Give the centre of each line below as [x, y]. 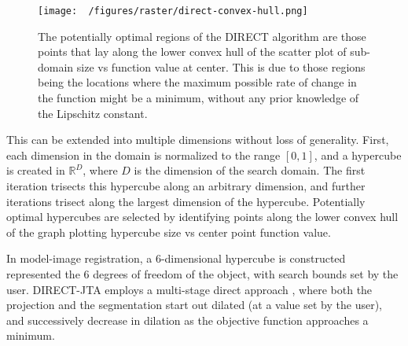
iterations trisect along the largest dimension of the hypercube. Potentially [186, 201]
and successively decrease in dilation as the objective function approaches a [187, 320]
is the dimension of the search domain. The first [250, 170]
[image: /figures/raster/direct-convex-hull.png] [173, 11]
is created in [36, 170]
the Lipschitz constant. [93, 113]
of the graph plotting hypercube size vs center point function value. [169, 232]
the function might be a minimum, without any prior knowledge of [198, 98]
